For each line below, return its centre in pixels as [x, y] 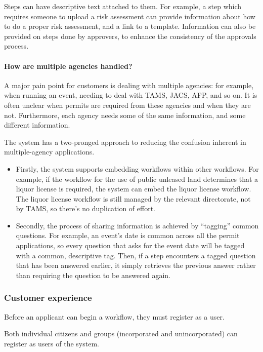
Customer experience [48, 298]
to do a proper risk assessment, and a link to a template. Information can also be [130, 26]
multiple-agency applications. [49, 152]
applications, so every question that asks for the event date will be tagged [130, 245]
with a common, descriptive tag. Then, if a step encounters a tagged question [136, 255]
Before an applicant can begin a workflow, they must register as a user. [114, 316]
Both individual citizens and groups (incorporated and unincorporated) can [121, 334]
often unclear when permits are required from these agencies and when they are [127, 105]
